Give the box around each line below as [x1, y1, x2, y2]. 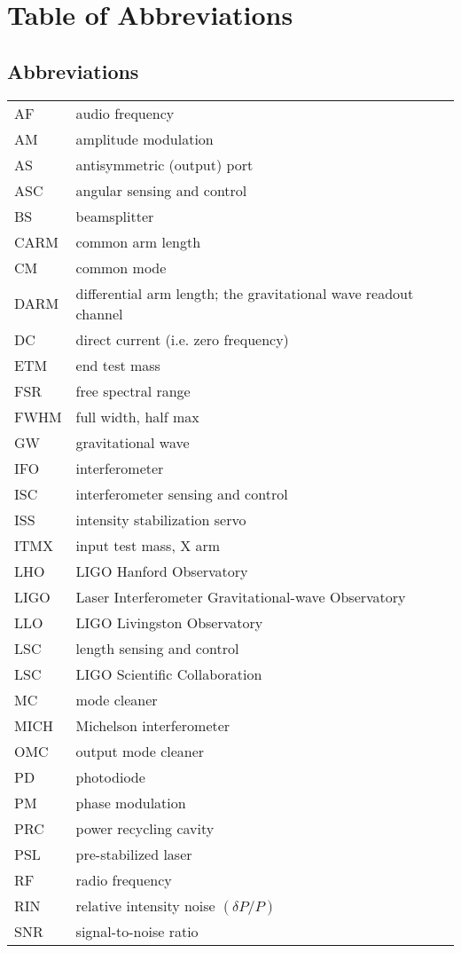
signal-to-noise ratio [75, 920, 199, 941]
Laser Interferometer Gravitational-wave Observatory [75, 586, 406, 607]
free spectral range [75, 380, 191, 401]
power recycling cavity [75, 817, 215, 839]
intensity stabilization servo [75, 508, 246, 530]
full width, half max [75, 406, 199, 427]
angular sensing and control [75, 179, 247, 201]
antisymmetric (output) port [75, 154, 254, 175]
